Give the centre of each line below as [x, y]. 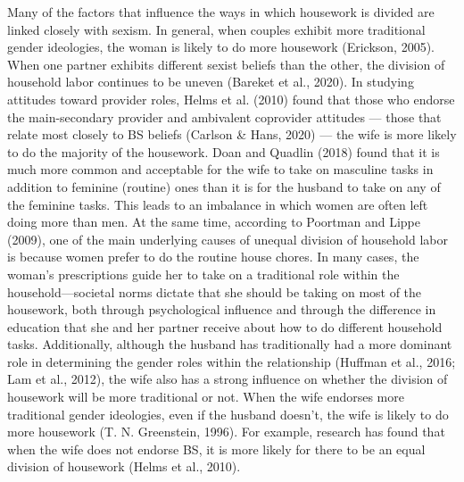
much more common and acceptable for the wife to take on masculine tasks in [220, 169]
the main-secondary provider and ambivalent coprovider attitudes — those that [224, 116]
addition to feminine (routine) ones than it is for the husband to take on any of [224, 186]
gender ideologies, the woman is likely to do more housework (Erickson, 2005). [221, 47]
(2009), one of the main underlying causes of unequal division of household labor [228, 239]
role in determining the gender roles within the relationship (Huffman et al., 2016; [232, 361]
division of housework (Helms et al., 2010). [124, 466]
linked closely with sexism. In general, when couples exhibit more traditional [216, 29]
